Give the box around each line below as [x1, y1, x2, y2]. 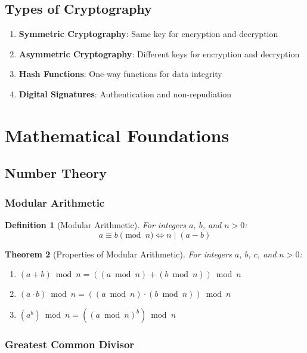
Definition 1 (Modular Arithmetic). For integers [5, 218, 186, 231]
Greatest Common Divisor [5, 337, 135, 352]
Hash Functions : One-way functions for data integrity [18, 67, 222, 80]
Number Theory [5, 164, 107, 182]
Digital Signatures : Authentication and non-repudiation [18, 87, 232, 100]
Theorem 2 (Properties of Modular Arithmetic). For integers [5, 247, 232, 260]
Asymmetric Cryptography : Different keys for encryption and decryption [18, 47, 300, 60]
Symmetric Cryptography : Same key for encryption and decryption [18, 27, 278, 40]
